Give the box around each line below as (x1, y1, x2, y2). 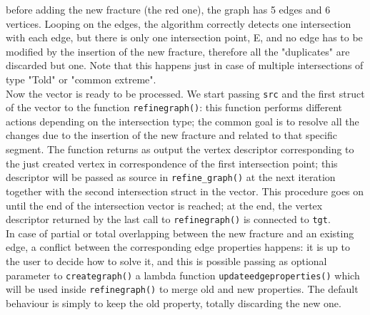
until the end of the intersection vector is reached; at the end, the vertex (6, 197, 323, 212)
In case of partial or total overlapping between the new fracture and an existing (6, 225, 354, 240)
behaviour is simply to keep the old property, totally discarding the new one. (6, 295, 341, 310)
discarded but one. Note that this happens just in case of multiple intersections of (6, 58, 364, 73)
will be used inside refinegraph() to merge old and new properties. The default (6, 282, 359, 296)
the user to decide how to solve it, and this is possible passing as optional (6, 253, 327, 268)
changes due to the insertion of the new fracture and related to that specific (6, 128, 337, 143)
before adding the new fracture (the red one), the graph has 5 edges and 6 (6, 2, 331, 16)
